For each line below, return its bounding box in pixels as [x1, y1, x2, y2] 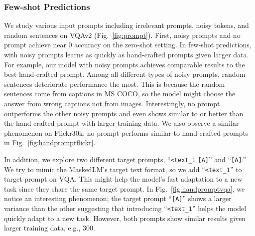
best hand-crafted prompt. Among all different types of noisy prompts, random [4, 69, 246, 79]
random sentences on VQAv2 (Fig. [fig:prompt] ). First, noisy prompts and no [4, 29, 241, 40]
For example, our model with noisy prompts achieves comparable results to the [4, 59, 245, 69]
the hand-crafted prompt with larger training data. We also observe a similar [4, 118, 239, 128]
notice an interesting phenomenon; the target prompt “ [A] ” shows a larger [4, 193, 232, 204]
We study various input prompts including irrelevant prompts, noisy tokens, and [4, 20, 249, 30]
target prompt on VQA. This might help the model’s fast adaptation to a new [4, 174, 243, 184]
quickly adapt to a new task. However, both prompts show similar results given [4, 213, 246, 223]
